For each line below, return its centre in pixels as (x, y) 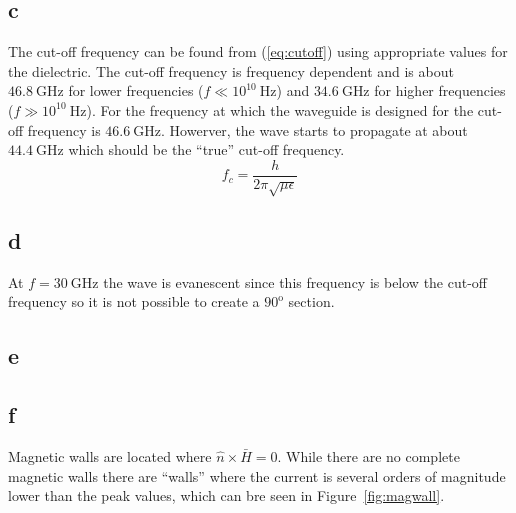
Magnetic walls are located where (110, 455)
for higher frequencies (440, 90)
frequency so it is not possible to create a (134, 301)
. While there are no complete (368, 455)
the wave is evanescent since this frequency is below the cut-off (295, 281)
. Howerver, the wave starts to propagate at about (314, 129)
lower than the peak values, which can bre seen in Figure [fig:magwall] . (226, 495)
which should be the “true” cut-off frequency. (206, 149)
